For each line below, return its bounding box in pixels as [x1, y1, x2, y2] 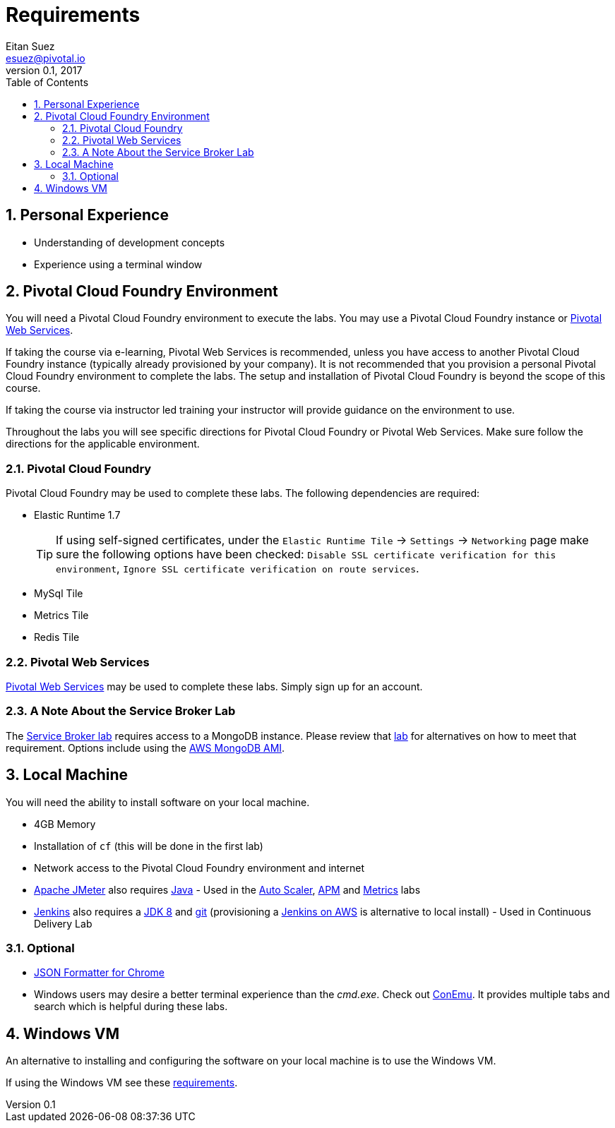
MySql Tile [34, 587, 83, 600]
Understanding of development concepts [34, 236, 225, 248]
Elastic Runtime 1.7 [34, 509, 121, 522]
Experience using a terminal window [34, 258, 203, 270]
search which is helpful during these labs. [34, 1000, 228, 1013]
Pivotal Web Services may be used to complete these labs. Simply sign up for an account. [6, 680, 423, 692]
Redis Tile [34, 631, 80, 644]
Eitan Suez [6, 40, 55, 52]
